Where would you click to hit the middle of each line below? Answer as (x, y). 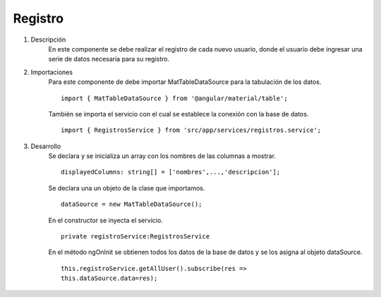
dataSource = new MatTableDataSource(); (132, 204)
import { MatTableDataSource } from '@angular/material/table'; (175, 98)
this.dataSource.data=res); (109, 278)
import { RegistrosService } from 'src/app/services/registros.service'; (191, 130)
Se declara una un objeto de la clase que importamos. (127, 188)
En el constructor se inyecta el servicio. (106, 220)
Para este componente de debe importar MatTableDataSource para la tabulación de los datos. (185, 82)
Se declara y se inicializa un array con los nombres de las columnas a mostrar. (162, 156)
